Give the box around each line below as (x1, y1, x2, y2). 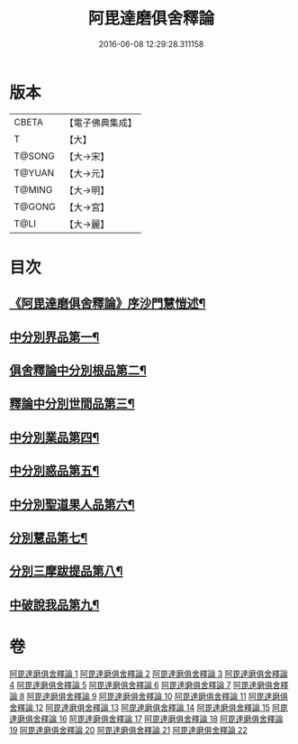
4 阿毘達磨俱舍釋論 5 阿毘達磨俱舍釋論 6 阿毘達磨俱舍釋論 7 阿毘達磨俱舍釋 (9, 679, 289, 690)
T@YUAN (14, 166, 55, 179)
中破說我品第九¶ (9, 597, 100, 612)
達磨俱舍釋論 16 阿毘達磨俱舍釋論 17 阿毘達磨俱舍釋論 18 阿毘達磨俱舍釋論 (9, 713, 284, 724)
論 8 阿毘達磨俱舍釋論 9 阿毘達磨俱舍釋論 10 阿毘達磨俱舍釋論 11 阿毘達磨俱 (9, 691, 288, 702)
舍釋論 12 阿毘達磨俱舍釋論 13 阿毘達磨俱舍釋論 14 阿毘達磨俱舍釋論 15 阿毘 (9, 702, 288, 712)
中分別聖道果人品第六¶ (9, 497, 135, 512)
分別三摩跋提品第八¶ (9, 564, 123, 579)
